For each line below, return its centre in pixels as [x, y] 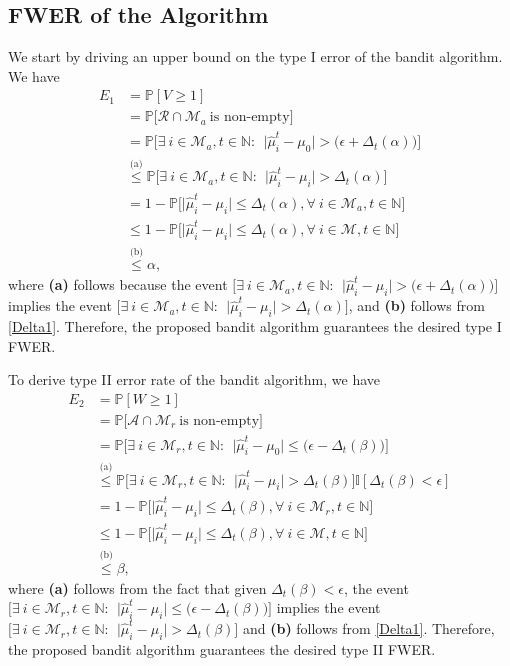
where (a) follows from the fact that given [137, 587]
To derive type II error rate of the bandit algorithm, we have [194, 379]
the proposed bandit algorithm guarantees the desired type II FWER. [222, 648]
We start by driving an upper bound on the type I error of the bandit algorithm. [255, 56]
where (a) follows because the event [118, 284]
